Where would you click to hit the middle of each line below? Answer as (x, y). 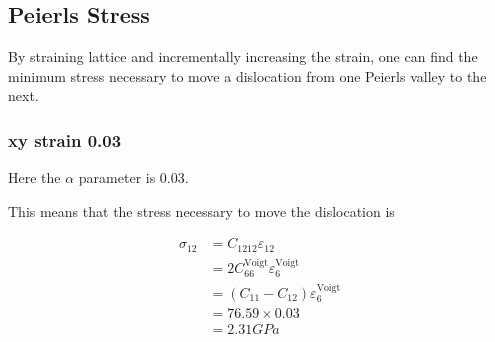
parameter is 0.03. (133, 177)
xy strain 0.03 (65, 139)
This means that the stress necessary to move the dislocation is (201, 210)
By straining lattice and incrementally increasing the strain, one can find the (243, 56)
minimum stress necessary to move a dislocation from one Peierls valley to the (247, 75)
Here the (34, 177)
